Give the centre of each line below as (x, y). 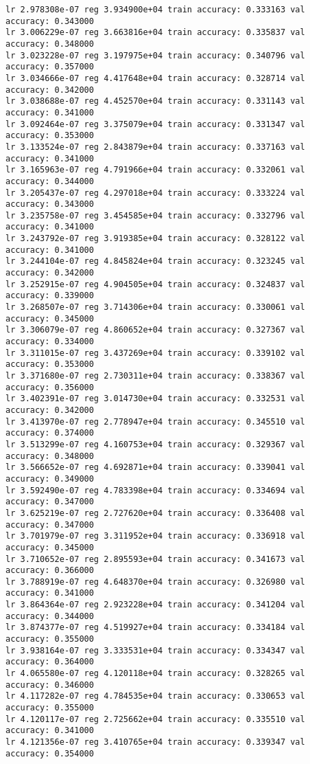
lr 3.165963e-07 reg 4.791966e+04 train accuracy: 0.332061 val (155, 170)
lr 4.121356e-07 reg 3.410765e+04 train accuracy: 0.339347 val (155, 742)
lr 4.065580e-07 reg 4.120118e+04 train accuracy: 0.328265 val (155, 674)
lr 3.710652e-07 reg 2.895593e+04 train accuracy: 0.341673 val (155, 559)
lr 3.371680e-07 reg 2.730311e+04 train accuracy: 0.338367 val (155, 376)
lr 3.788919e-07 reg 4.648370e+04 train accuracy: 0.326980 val (155, 582)
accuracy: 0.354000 (50, 753)
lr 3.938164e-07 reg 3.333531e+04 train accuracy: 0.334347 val (155, 650)
